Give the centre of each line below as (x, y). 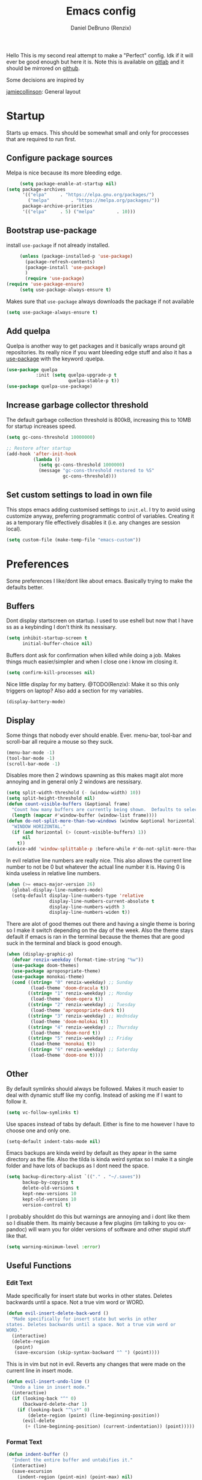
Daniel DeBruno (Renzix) (101, 28)
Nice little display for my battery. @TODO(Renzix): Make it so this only (93, 684)
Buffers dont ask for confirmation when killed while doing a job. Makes (93, 655)
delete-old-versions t (50, 1188)
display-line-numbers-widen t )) (90, 913)
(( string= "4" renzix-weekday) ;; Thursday (83, 1027)
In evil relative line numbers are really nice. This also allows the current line (99, 860)
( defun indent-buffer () (37, 1455)
